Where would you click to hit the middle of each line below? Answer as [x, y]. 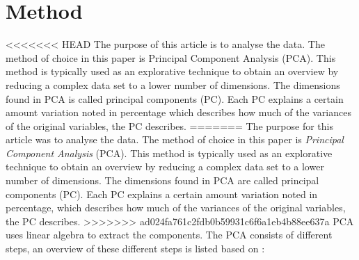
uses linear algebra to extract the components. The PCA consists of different [169, 235]
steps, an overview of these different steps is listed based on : [135, 249]
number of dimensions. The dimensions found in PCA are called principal [162, 180]
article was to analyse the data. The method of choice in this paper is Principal [175, 139]
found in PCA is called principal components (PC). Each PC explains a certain [175, 98]
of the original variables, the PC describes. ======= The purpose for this [169, 125]
